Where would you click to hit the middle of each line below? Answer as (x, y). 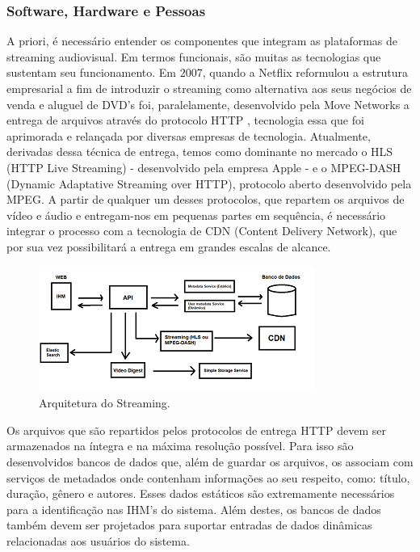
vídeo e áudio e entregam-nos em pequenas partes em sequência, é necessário (196, 215)
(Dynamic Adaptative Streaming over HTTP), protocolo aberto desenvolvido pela (209, 183)
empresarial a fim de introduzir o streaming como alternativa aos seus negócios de (209, 88)
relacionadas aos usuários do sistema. (98, 540)
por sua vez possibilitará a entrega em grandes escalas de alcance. (169, 246)
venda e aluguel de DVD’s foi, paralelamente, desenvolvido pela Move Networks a (208, 104)
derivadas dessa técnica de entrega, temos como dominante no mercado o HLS (200, 152)
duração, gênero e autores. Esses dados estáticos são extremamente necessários (201, 493)
